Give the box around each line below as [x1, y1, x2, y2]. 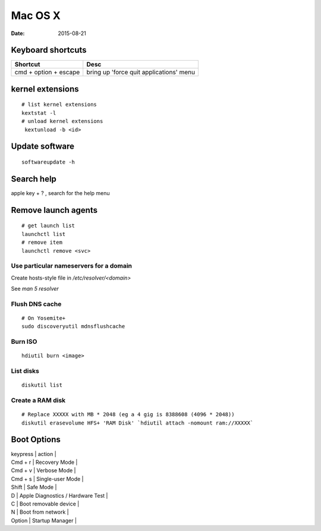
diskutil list [21, 382, 62, 389]
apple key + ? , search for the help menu [11, 189, 110, 196]
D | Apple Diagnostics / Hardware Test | [11, 492, 108, 499]
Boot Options [11, 435, 61, 445]
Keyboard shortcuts [11, 45, 87, 55]
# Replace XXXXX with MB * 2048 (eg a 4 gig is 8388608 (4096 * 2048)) [21, 411, 235, 418]
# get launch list [21, 222, 75, 229]
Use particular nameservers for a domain [11, 262, 133, 270]
